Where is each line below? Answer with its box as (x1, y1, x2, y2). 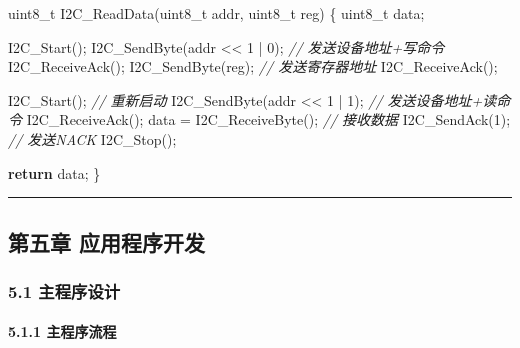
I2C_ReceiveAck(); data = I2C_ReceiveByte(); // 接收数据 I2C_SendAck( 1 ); (26, 109, 511, 130)
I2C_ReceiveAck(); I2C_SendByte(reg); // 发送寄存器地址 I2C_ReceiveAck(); (8, 56, 498, 77)
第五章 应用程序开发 (8, 226, 206, 257)
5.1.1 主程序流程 (8, 321, 117, 342)
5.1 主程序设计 (8, 278, 121, 303)
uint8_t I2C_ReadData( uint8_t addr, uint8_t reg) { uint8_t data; (8, 3, 425, 23)
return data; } (8, 162, 101, 183)
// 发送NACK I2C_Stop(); (8, 128, 177, 149)
